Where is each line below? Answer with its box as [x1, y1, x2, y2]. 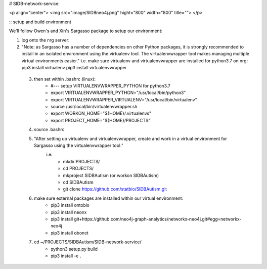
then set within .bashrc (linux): [34, 76, 96, 82]
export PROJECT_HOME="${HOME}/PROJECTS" [50, 117, 151, 123]
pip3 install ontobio [50, 202, 90, 208]
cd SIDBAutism [63, 179, 94, 185]
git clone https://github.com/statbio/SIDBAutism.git [63, 186, 167, 192]
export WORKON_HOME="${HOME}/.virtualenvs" [50, 110, 152, 116]
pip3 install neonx [50, 209, 87, 215]
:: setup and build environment [9, 19, 72, 25]
